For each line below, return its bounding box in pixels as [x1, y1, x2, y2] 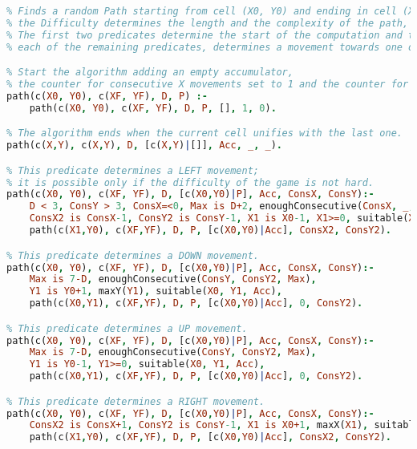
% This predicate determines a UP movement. [6, 322, 248, 334]
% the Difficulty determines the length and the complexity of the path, [6, 17, 409, 29]
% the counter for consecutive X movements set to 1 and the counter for [6, 79, 409, 91]
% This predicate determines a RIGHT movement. [6, 395, 265, 407]
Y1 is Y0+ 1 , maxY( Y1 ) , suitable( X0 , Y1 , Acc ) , [29, 285, 282, 297]
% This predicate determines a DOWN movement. [6, 249, 259, 261]
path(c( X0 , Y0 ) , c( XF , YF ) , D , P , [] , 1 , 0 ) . [29, 102, 277, 114]
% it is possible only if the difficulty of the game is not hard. [6, 176, 374, 188]
